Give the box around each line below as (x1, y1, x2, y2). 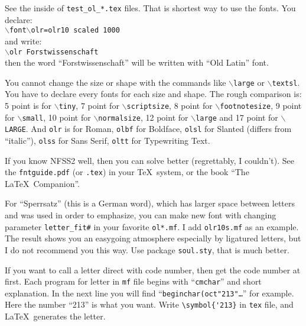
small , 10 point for (22, 111, 91, 123)
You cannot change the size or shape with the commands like (5, 76, 226, 88)
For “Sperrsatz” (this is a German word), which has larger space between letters (5, 197, 295, 209)
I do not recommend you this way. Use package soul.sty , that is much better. (5, 243, 289, 256)
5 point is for (5, 99, 52, 111)
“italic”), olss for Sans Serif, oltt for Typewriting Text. (5, 134, 210, 146)
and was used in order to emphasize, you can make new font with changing (5, 209, 276, 221)
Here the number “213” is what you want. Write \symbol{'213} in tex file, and (5, 298, 294, 311)
